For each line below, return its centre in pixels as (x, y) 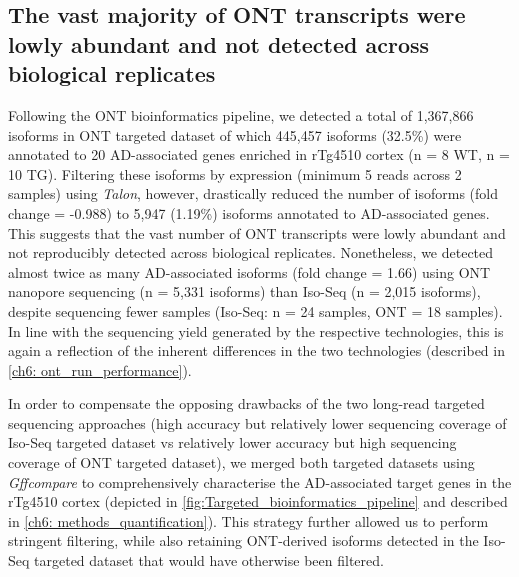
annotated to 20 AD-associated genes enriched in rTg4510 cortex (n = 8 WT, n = (259, 154)
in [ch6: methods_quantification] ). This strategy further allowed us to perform (248, 520)
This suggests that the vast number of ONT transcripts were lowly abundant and (257, 232)
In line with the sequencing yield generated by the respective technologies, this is (256, 330)
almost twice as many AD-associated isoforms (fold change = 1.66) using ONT (249, 271)
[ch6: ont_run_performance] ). (100, 369)
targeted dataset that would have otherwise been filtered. (209, 560)
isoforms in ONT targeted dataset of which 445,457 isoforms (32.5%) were (235, 134)
